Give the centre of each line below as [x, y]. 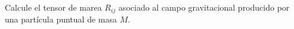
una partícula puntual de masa [61, 19]
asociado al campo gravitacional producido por [204, 7]
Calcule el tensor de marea [53, 7]
